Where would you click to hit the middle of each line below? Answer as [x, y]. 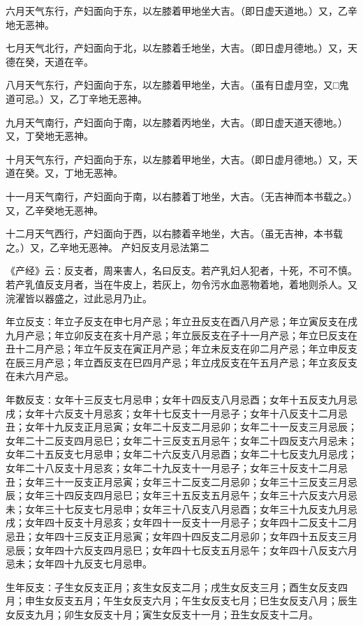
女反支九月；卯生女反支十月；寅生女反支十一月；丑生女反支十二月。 [162, 614]
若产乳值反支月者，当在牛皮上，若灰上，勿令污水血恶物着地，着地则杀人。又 [181, 284]
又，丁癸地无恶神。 [50, 136]
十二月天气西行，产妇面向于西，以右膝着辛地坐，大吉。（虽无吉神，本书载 [174, 233]
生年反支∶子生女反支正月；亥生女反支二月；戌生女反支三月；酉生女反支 [172, 587]
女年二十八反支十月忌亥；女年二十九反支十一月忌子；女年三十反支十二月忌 [177, 468]
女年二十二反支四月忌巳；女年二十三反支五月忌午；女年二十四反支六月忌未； [181, 440]
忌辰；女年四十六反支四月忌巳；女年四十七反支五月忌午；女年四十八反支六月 [181, 550]
